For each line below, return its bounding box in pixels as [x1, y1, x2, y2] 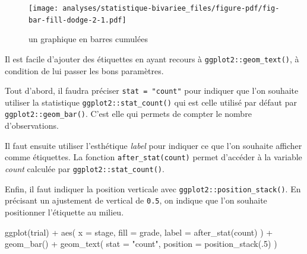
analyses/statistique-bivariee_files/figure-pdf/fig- [62, 4, 280, 12]
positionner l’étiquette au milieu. [5, 205, 124, 218]
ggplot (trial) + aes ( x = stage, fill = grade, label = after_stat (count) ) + [5, 226, 273, 238]
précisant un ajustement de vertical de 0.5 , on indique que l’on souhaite [5, 194, 267, 207]
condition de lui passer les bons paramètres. [5, 64, 164, 77]
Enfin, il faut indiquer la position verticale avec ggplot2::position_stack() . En [5, 182, 301, 195]
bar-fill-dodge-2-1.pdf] [29, 15, 126, 24]
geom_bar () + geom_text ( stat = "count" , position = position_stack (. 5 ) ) [5, 237, 277, 250]
